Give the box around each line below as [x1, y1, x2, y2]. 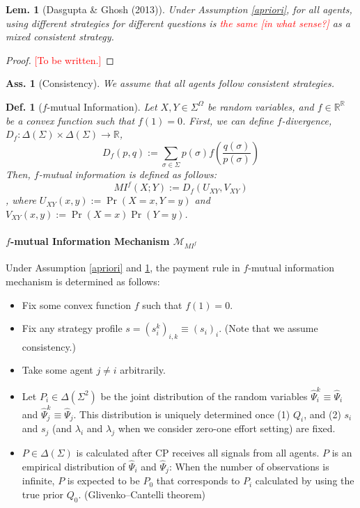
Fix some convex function [22, 297, 132, 312]
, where [6, 193, 36, 207]
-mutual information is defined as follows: [38, 167, 217, 182]
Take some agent [22, 363, 93, 377]
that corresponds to [156, 473, 240, 488]
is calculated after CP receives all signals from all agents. [76, 445, 320, 460]
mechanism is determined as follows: [6, 273, 160, 288]
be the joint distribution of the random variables [100, 388, 308, 403]
